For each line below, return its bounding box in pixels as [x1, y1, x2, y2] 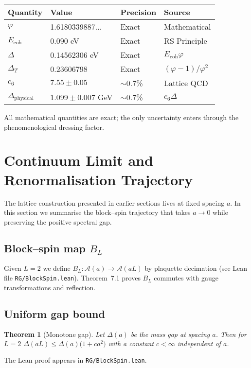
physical [14, 95, 34, 101]
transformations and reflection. [4, 282, 96, 292]
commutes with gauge [154, 273, 218, 283]
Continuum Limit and [4, 150, 153, 170]
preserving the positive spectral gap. [4, 216, 112, 227]
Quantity [8, 6, 43, 18]
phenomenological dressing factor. [4, 122, 104, 132]
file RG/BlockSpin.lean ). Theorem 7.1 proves [4, 273, 141, 283]
